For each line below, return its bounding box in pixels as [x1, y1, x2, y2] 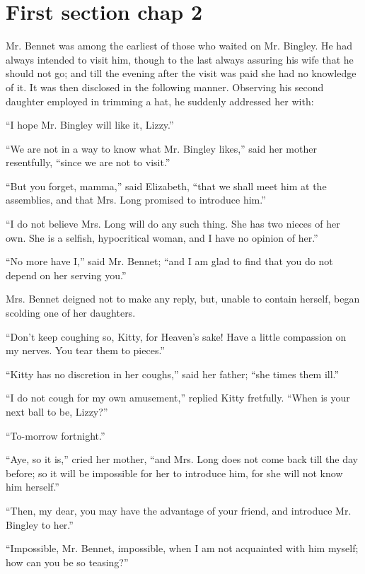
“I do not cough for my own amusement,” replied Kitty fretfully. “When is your [6, 390, 350, 405]
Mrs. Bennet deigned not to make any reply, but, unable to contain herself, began [6, 291, 360, 306]
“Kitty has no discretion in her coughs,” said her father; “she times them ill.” [6, 366, 340, 381]
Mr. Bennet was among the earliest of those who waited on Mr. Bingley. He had [6, 38, 352, 53]
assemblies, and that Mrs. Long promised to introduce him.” [6, 192, 266, 207]
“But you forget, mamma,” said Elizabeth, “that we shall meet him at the [6, 178, 327, 193]
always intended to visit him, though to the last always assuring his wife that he [6, 52, 354, 66]
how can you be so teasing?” [6, 554, 129, 569]
